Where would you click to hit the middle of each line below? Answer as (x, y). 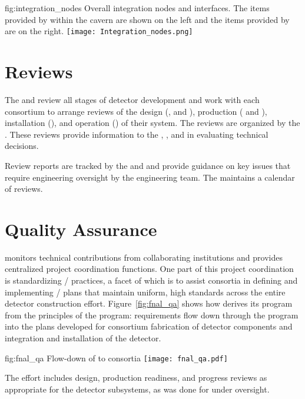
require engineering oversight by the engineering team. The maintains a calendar (150, 177)
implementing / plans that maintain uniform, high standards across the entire (145, 292)
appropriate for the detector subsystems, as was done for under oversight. (137, 389)
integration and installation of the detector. (83, 338)
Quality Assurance (81, 229)
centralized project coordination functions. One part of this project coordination (149, 269)
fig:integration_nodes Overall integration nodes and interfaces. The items (137, 8)
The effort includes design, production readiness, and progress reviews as (136, 378)
